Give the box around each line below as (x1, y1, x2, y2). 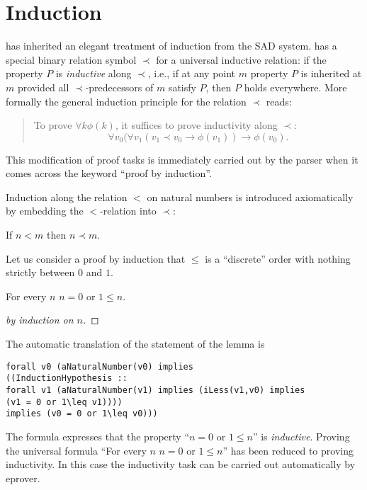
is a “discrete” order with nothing (205, 251, 351, 266)
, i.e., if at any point (147, 66, 236, 81)
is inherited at (300, 66, 362, 81)
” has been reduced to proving (222, 443, 354, 457)
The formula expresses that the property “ (6, 428, 189, 443)
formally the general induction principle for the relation (6, 93, 247, 108)
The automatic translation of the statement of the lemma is (6, 336, 265, 351)
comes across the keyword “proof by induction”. (6, 166, 212, 181)
